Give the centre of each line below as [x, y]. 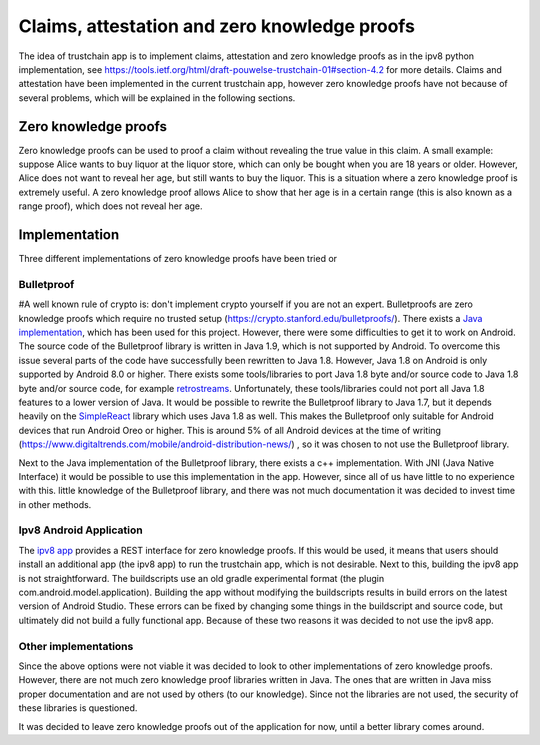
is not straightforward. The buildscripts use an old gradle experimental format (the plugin [201, 578]
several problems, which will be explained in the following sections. [157, 97]
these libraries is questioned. [78, 708]
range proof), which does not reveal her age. [111, 206]
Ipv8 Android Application [81, 530]
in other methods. [55, 504]
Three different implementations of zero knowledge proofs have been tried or [178, 259]
